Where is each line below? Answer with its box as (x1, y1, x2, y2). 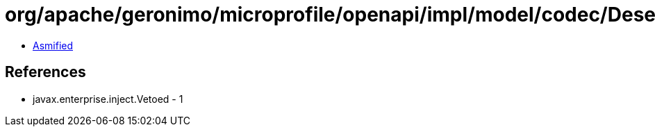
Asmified (33, 39, 74, 51)
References (5, 63, 86, 81)
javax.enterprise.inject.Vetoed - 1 (33, 92, 183, 105)
